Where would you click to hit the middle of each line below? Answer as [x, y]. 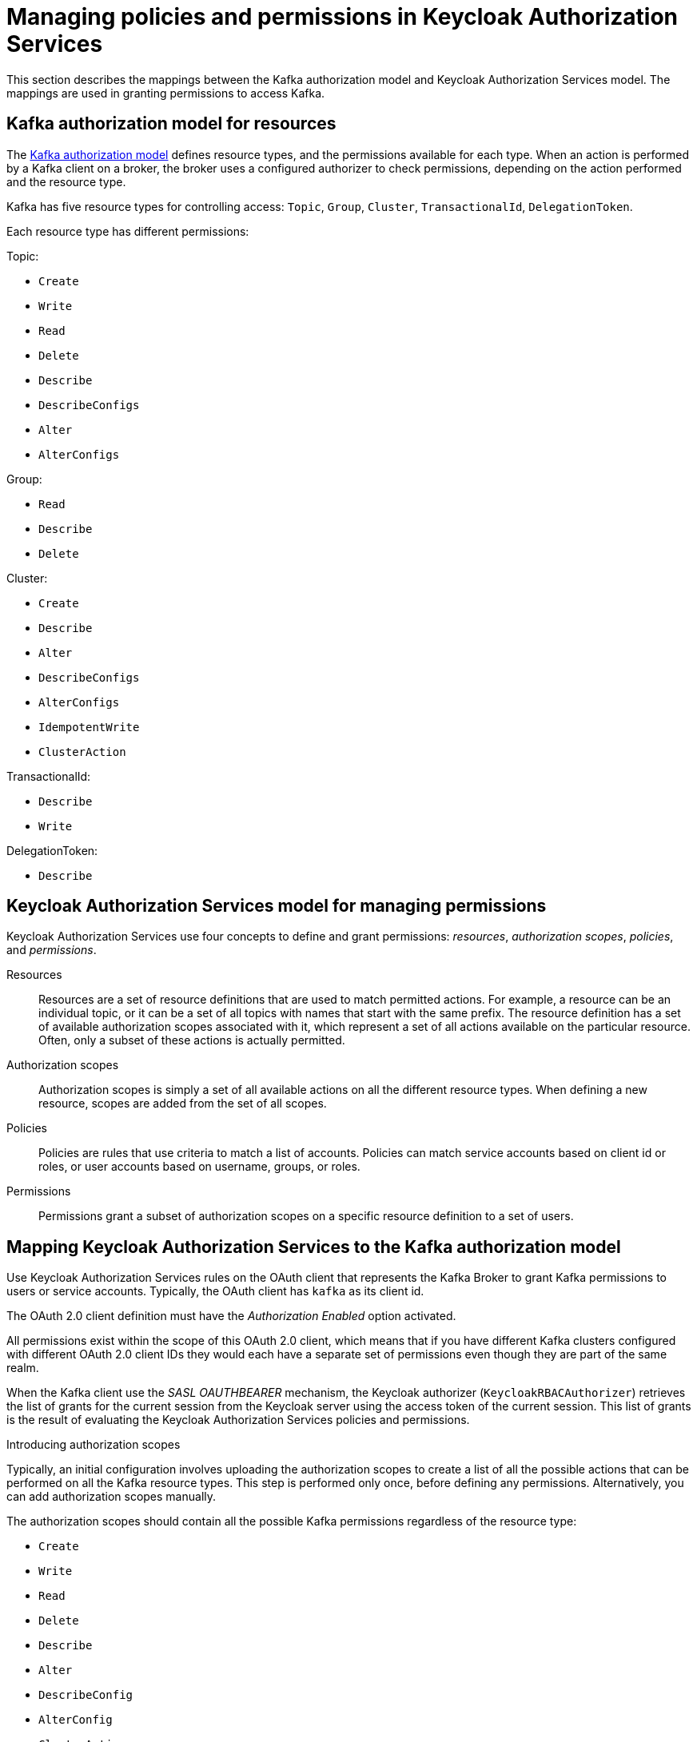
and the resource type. [66, 181]
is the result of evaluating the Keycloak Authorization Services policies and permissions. [238, 1420]
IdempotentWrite [89, 727]
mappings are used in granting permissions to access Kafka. [166, 93]
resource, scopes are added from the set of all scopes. [183, 1104]
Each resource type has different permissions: [128, 231]
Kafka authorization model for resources [171, 124]
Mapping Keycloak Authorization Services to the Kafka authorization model [314, 1247]
